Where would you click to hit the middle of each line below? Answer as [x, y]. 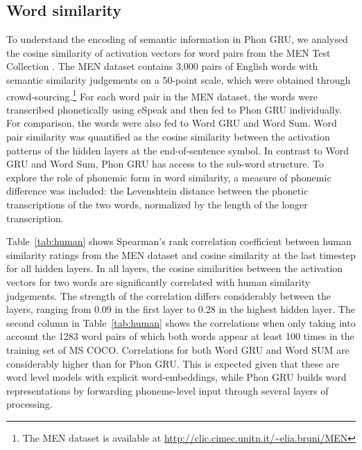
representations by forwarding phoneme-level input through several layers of [167, 390]
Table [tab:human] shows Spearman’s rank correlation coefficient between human [179, 241]
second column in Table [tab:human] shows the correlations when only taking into [181, 322]
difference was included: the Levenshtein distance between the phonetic [157, 191]
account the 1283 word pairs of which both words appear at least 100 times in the [180, 336]
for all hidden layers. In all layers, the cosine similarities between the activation [175, 268]
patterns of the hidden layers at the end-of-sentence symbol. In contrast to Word [178, 150]
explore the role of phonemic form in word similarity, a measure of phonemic [169, 177]
